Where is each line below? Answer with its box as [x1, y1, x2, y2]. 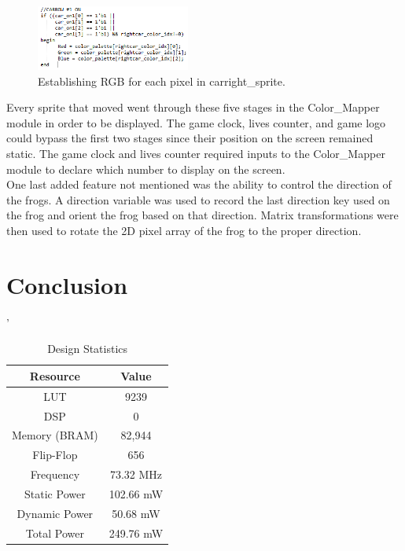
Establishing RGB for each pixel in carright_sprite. [38, 72, 285, 89]
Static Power [24, 486, 86, 501]
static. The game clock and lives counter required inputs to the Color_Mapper [6, 145, 385, 162]
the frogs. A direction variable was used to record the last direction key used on [6, 191, 390, 208]
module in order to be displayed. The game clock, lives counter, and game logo [6, 114, 386, 130]
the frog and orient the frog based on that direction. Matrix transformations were [6, 207, 399, 223]
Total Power [25, 524, 84, 541]
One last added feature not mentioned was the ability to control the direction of [6, 176, 392, 193]
